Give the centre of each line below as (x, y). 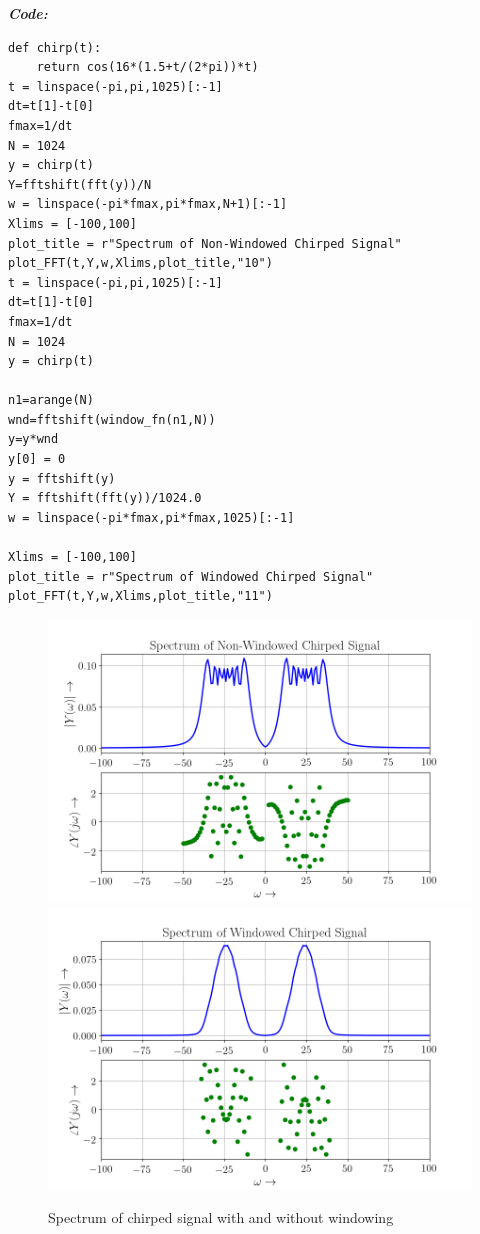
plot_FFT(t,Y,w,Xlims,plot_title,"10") (140, 263)
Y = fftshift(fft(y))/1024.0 (105, 498)
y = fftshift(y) (62, 478)
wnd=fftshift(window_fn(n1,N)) (112, 419)
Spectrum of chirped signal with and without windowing (221, 1217)
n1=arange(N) (51, 400)
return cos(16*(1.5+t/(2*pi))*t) (147, 67)
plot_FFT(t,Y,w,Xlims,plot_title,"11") (140, 596)
